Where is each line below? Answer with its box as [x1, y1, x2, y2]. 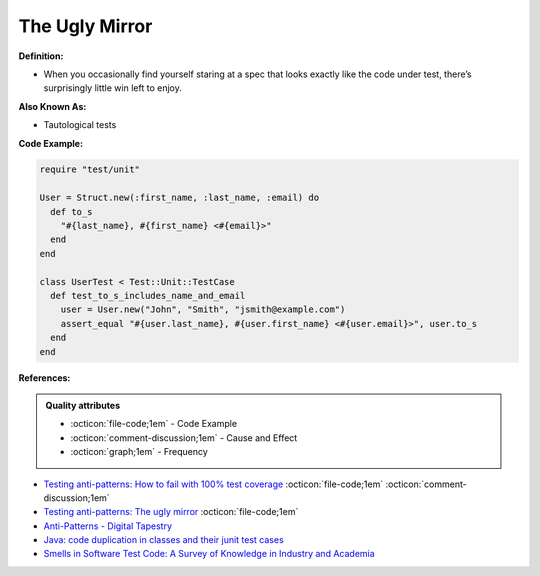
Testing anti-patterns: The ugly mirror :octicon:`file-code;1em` [43, 506, 299, 518]
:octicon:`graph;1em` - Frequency [70, 446, 209, 458]
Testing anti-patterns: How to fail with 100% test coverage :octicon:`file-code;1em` [43, 478, 384, 490]
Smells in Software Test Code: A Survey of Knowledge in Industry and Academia [43, 548, 375, 560]
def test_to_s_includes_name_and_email [50, 290, 246, 301]
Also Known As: [18, 100, 87, 112]
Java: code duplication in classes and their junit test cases [43, 534, 284, 546]
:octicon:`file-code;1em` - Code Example [70, 418, 238, 430]
